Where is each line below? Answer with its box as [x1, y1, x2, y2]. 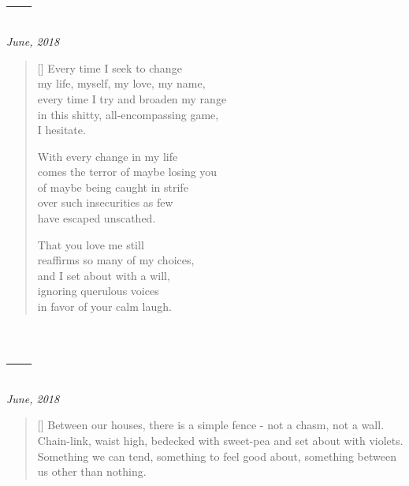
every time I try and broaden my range [37, 90, 227, 107]
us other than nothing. [37, 463, 147, 480]
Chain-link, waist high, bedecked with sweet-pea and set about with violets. [37, 432, 403, 448]
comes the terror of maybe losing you [37, 163, 218, 180]
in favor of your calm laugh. [37, 298, 172, 315]
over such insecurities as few [37, 194, 173, 211]
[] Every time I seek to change [37, 59, 182, 76]
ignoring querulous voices [37, 282, 159, 299]
